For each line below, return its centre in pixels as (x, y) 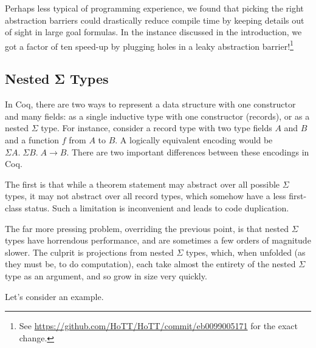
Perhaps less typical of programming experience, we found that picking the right (154, 8)
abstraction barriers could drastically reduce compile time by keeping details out (155, 20)
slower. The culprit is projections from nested (89, 252)
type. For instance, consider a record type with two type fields (156, 128)
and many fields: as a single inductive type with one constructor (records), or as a (157, 116)
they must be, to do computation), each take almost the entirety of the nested (150, 264)
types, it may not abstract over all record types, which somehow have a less (146, 196)
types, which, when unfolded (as (246, 252)
